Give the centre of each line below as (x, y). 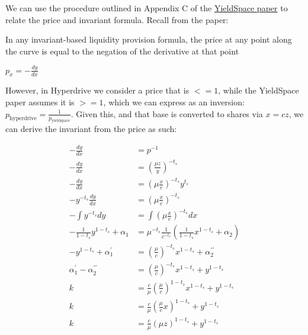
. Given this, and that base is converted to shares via (167, 113)
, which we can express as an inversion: (174, 102)
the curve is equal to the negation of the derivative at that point (122, 51)
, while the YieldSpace (259, 90)
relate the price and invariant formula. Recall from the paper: (117, 19)
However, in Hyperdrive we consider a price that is (97, 90)
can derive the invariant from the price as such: (91, 129)
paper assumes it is (40, 102)
